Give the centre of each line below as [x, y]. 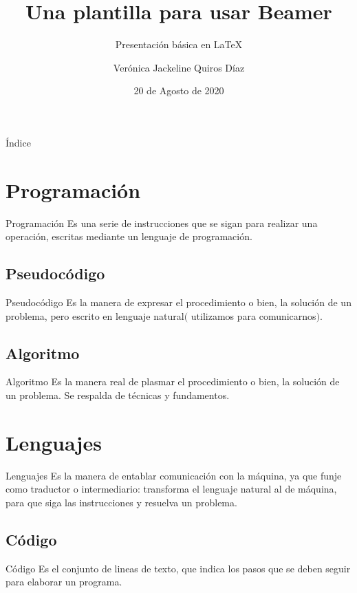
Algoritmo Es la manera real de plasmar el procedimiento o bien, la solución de [173, 381]
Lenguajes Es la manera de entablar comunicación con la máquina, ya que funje [174, 475]
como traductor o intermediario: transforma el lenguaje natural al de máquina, [171, 489]
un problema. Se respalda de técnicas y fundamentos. [118, 395]
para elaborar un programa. [64, 582]
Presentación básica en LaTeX [179, 44]
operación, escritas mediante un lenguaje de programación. [129, 236]
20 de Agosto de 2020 [179, 90]
